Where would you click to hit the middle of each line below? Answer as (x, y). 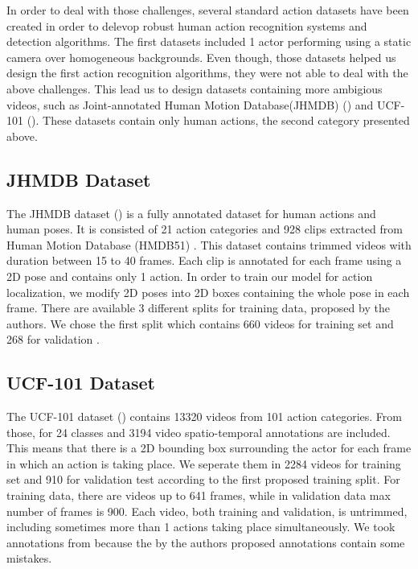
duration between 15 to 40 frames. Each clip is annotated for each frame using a (204, 260)
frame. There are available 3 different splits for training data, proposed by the (198, 308)
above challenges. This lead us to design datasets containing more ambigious (195, 88)
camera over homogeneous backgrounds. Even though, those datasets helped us (201, 57)
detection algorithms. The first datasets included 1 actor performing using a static (209, 41)
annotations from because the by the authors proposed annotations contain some (206, 542)
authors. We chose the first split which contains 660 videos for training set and (200, 323)
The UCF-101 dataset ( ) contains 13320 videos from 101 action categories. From (204, 416)
